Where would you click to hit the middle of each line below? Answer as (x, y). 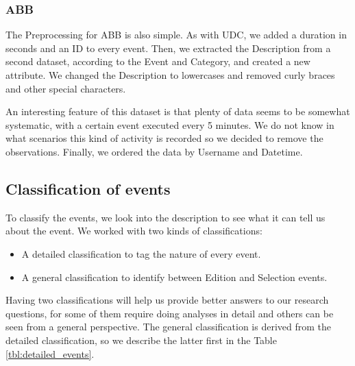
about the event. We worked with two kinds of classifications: (134, 231)
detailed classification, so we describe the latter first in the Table (141, 340)
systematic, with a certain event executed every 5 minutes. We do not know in (170, 124)
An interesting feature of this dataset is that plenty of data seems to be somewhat (178, 111)
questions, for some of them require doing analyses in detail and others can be (170, 313)
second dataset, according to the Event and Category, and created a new (158, 61)
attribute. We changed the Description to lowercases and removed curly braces (170, 75)
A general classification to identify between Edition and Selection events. (174, 277)
